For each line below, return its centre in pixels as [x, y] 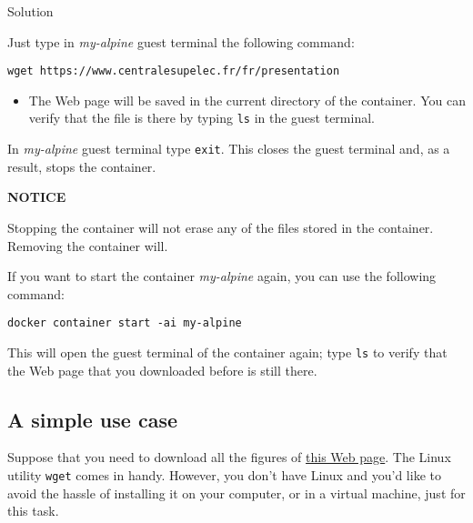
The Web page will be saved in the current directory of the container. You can [247, 100]
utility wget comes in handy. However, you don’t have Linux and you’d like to [224, 475]
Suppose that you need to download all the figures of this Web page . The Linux [229, 457]
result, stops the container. [82, 166]
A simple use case [93, 419]
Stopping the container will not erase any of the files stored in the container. [221, 227]
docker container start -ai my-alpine [125, 323]
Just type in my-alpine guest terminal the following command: [181, 41]
